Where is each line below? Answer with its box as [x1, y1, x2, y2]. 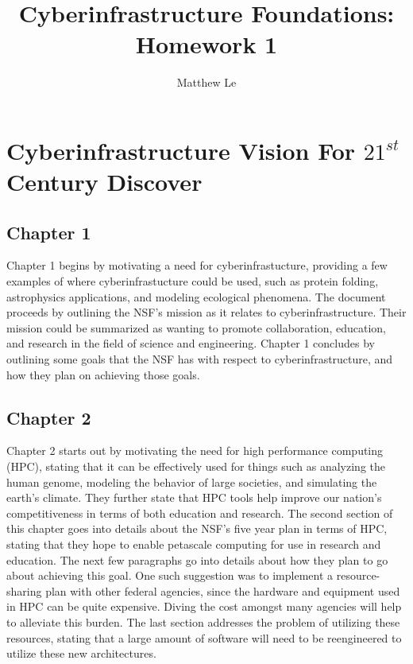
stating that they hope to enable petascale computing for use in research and [6, 536, 381, 552]
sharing [6, 582, 42, 599]
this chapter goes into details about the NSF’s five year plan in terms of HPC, [6, 520, 388, 537]
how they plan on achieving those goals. [6, 366, 200, 382]
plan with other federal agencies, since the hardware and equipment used [45, 582, 400, 599]
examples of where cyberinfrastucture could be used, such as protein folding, [6, 273, 379, 289]
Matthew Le [176, 74, 237, 91]
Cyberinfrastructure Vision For [6, 134, 356, 166]
